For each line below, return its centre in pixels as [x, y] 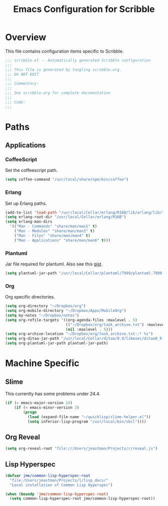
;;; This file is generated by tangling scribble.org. [63, 69]
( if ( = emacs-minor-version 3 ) [47, 407]
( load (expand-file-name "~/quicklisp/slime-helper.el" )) [89, 417]
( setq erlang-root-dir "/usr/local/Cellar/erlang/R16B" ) [66, 217]
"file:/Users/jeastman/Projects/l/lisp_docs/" [59, 480]
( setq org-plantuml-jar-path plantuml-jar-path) [57, 343]
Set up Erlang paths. [26, 203]
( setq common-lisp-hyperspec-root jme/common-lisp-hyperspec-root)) [82, 498]
